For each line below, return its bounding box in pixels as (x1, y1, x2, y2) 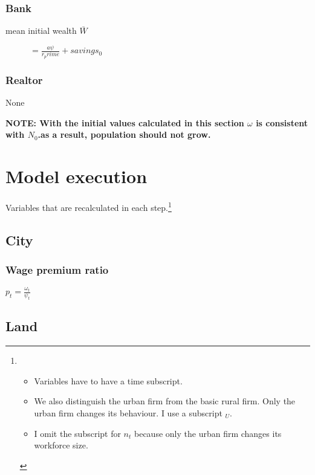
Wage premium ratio (5, 262, 109, 277)
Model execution (5, 164, 148, 189)
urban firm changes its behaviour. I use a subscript (34, 406, 222, 419)
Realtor (5, 72, 43, 87)
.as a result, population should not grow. (37, 128, 211, 141)
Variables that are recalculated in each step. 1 (5, 199, 172, 213)
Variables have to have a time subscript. (34, 374, 183, 387)
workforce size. (34, 439, 88, 451)
